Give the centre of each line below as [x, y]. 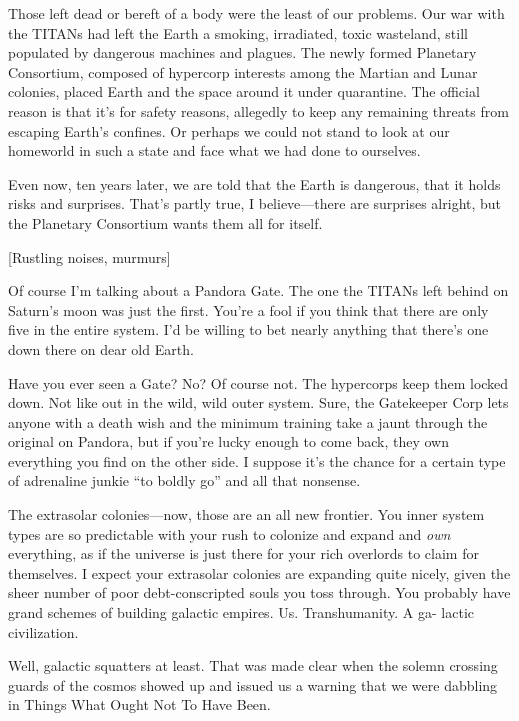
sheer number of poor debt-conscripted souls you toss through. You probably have [259, 592]
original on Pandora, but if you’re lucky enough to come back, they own [228, 441]
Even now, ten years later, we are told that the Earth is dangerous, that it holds [254, 183]
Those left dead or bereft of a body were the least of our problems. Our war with [256, 13]
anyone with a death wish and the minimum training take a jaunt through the [248, 421]
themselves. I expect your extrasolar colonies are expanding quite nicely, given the [259, 572]
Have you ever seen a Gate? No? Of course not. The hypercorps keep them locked [258, 382]
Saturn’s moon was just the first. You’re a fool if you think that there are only [248, 309]
